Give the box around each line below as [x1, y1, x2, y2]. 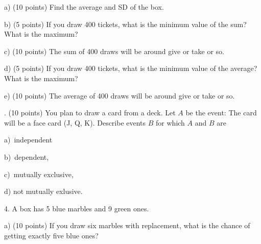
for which [156, 117, 185, 128]
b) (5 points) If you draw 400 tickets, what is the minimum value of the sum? [4, 18, 247, 29]
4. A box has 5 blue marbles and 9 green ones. [4, 203, 149, 213]
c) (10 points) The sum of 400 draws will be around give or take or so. [4, 45, 224, 56]
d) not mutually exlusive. [4, 186, 83, 197]
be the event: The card [185, 107, 257, 118]
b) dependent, [4, 151, 49, 162]
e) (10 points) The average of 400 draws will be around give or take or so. [4, 90, 235, 101]
